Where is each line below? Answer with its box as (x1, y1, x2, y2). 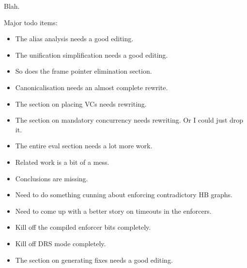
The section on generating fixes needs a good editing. (15, 254, 173, 265)
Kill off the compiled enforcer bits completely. (15, 222, 151, 232)
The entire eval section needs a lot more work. (15, 141, 153, 151)
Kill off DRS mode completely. (15, 238, 106, 248)
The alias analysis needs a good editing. (15, 33, 134, 44)
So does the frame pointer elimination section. (15, 66, 152, 76)
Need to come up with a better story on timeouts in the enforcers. (15, 205, 212, 216)
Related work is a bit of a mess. (15, 157, 109, 167)
